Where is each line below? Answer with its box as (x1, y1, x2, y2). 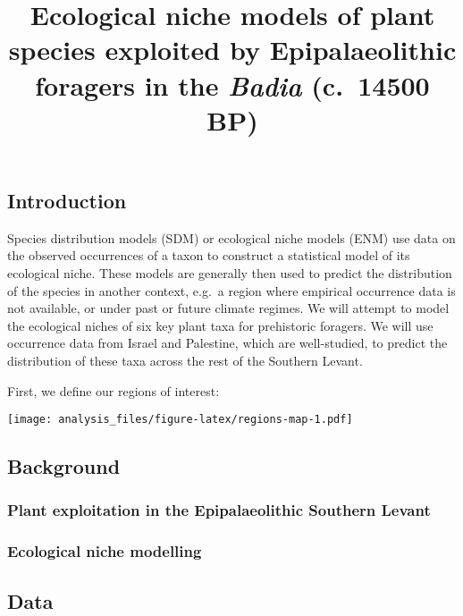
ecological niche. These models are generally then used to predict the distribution (7, 263, 452, 282)
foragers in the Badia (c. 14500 (35, 66, 430, 104)
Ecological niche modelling (7, 540, 202, 562)
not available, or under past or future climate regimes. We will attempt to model (7, 299, 450, 317)
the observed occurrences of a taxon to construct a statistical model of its (7, 246, 410, 265)
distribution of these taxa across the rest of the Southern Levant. (7, 350, 363, 369)
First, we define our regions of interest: (7, 381, 220, 400)
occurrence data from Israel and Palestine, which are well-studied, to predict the (7, 333, 448, 352)
